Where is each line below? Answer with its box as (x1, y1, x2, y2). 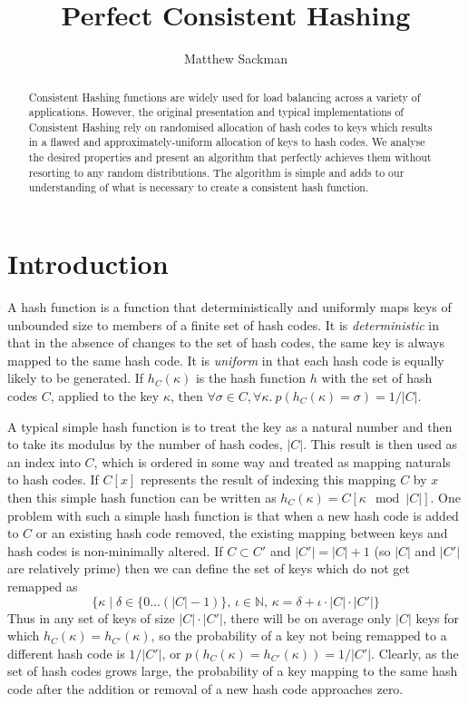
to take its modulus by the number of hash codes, (7, 435, 283, 454)
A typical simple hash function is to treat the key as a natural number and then (7, 416, 453, 435)
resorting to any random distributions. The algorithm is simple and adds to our (28, 164, 405, 180)
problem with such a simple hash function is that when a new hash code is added (7, 505, 459, 524)
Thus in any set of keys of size (7, 608, 175, 627)
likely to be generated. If (7, 368, 144, 387)
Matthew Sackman (184, 49, 288, 68)
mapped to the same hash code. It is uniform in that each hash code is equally (7, 350, 444, 369)
